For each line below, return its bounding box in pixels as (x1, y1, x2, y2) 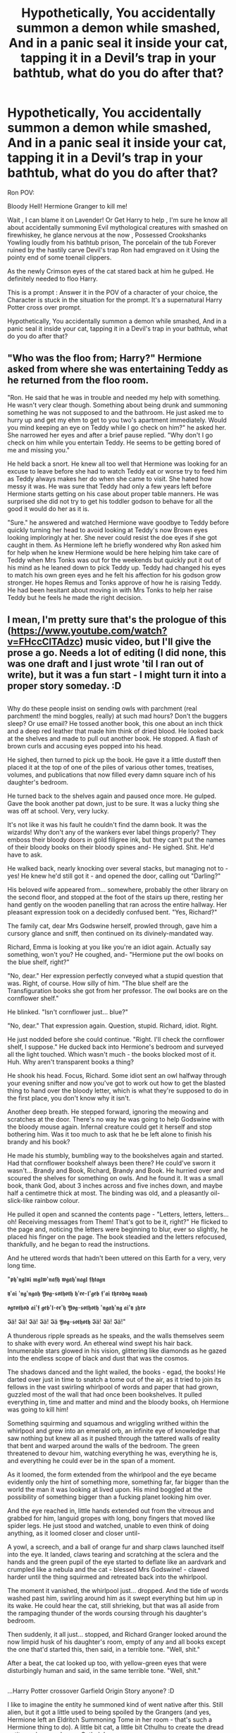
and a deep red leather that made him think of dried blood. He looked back (7, 727, 224, 735)
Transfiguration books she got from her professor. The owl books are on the (7, 986, 228, 994)
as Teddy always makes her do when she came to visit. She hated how (7, 474, 213, 483)
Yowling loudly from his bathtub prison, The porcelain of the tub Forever (7, 238, 216, 247)
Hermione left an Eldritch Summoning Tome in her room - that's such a (7, 1715, 213, 1724)
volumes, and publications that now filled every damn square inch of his (7, 770, 216, 779)
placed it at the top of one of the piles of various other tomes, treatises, (7, 763, 214, 771)
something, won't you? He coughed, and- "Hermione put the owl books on (7, 950, 224, 958)
